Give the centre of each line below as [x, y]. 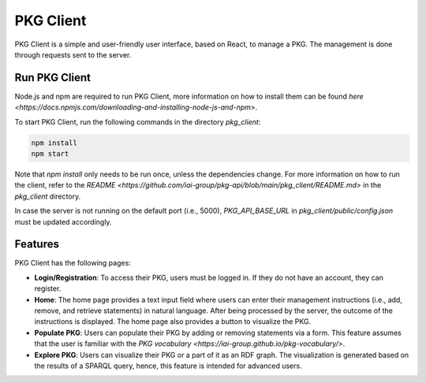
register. [48, 288]
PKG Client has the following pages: [73, 263]
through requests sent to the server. [73, 54]
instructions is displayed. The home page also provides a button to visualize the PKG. [173, 322]
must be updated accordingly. [63, 221]
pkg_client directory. [48, 196]
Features [37, 244]
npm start [50, 154]
